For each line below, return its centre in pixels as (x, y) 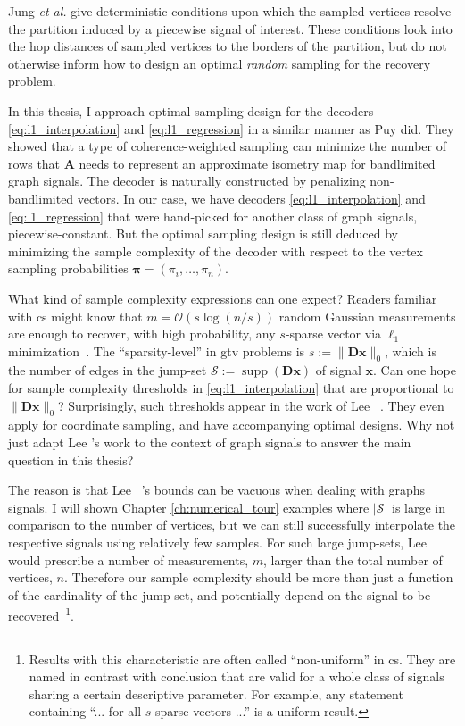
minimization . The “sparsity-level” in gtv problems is (157, 350)
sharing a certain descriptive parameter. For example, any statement (216, 693)
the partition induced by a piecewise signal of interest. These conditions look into (230, 28)
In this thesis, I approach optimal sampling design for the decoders (191, 110)
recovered (34, 616)
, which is (410, 350)
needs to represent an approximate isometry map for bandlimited (257, 163)
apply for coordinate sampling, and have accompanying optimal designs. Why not (232, 425)
